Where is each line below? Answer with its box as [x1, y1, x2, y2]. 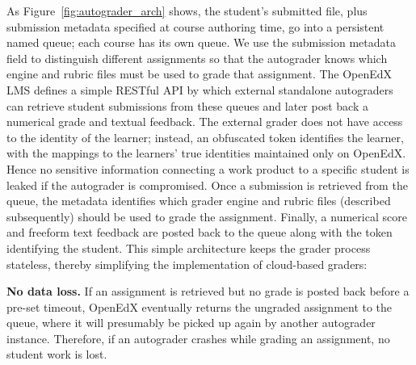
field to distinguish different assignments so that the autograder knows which [6, 49, 388, 66]
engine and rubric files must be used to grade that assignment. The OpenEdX [6, 65, 393, 82]
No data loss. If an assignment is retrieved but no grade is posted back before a [6, 283, 410, 300]
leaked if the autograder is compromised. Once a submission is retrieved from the [6, 176, 408, 193]
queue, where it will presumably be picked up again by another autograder [6, 314, 376, 331]
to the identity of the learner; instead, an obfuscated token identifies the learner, [6, 128, 404, 145]
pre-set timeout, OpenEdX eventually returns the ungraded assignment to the [6, 298, 393, 315]
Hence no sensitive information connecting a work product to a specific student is [6, 160, 410, 177]
